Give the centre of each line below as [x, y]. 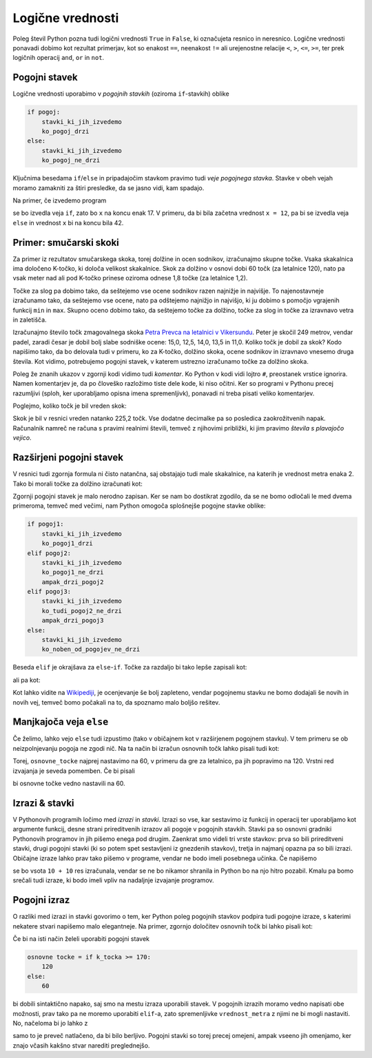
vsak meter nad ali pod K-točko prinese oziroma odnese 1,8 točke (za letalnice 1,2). [130, 278]
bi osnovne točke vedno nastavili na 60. [69, 784]
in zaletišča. [30, 320]
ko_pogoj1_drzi [67, 543]
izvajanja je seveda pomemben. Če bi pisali [74, 771]
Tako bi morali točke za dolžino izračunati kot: [77, 484]
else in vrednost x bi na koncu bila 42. [68, 222]
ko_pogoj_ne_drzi [71, 160]
